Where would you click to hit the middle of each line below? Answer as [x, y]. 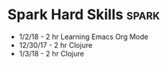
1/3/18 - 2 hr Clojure [51, 53]
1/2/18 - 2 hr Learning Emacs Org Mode [84, 37]
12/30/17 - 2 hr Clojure [56, 45]
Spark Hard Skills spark [84, 15]
